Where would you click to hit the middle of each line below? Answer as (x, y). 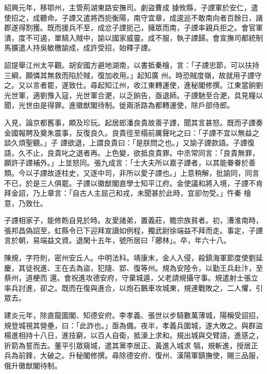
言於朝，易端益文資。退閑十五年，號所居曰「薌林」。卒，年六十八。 (117, 240)
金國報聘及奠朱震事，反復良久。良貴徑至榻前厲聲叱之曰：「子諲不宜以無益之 (132, 132)
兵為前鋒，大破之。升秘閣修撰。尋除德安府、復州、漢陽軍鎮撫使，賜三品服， (133, 355)
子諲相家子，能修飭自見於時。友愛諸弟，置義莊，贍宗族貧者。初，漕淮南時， (133, 220)
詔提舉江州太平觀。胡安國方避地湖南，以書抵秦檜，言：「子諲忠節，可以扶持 (132, 64)
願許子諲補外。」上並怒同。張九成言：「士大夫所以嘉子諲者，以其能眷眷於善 (130, 163)
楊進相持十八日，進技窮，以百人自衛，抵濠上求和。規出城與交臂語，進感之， (133, 335)
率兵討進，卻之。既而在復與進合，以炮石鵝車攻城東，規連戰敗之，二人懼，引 (133, 287)
